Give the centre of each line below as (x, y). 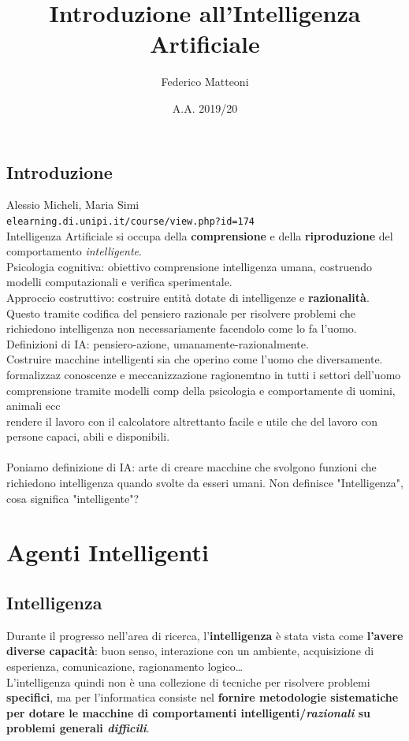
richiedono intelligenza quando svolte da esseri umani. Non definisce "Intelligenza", (205, 483)
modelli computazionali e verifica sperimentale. (119, 282)
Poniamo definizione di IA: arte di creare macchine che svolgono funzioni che (191, 467)
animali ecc (33, 406)
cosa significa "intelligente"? (73, 498)
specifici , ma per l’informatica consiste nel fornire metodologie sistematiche (203, 697)
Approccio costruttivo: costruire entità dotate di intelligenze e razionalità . (188, 297)
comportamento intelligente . (74, 251)
